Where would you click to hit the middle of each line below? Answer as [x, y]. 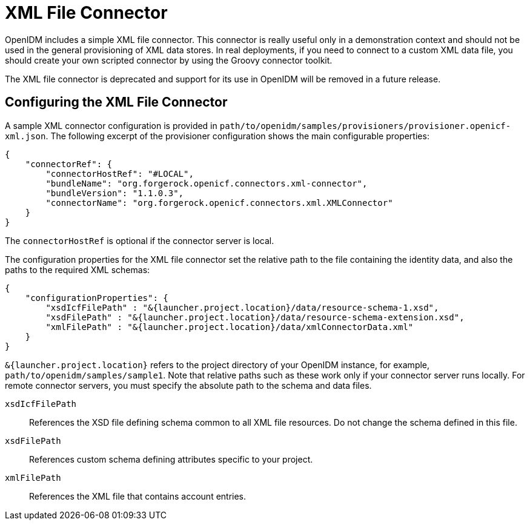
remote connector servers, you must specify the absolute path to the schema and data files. [188, 385]
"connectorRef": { [69, 164]
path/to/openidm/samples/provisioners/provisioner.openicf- [365, 126]
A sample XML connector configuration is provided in [111, 125]
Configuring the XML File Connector [116, 102]
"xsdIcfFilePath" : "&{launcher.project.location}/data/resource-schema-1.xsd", [242, 307]
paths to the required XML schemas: [78, 269]
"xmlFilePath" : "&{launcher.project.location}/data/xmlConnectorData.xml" [230, 327]
